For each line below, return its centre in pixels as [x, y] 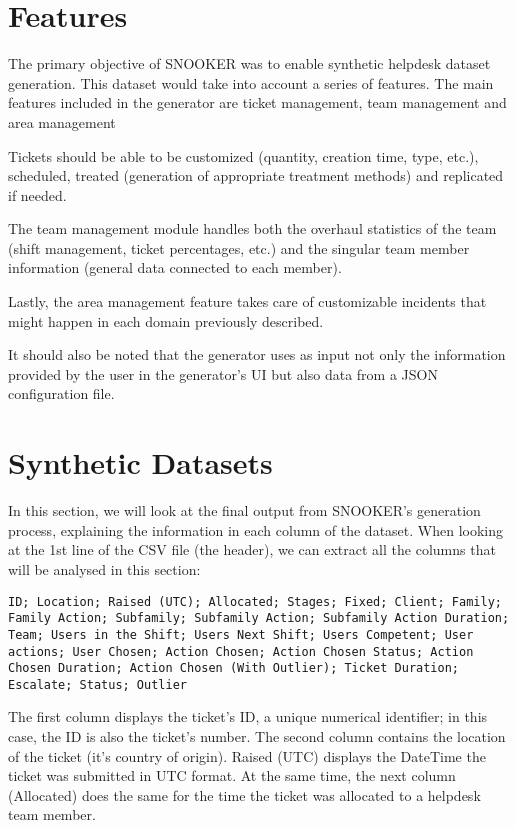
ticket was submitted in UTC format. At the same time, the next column [232, 775]
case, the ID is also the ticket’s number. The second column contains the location [257, 736]
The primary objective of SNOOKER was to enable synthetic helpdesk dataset [249, 63]
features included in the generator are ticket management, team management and [257, 102]
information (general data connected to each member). [175, 267]
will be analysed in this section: [104, 568]
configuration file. [61, 393]
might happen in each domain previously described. [166, 320]
